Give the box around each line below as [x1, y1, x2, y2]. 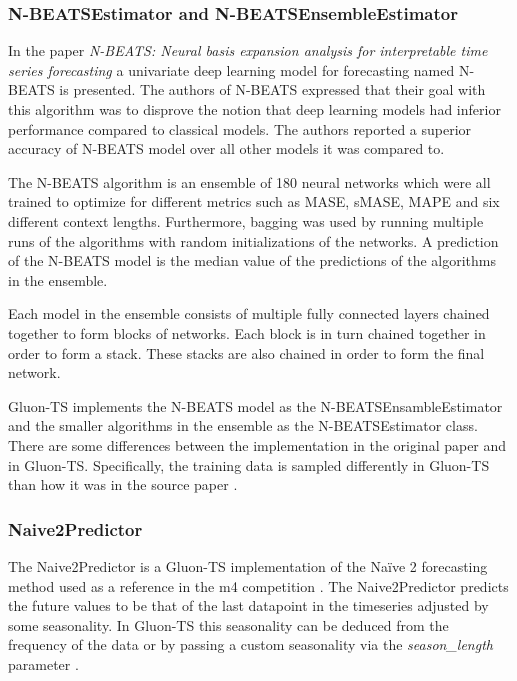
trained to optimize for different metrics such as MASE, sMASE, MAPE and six [8, 191, 500, 212]
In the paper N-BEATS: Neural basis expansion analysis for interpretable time [8, 40, 488, 61]
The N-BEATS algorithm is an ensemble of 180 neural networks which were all [8, 171, 491, 192]
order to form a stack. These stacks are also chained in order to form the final [8, 342, 485, 363]
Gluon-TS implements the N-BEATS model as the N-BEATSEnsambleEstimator [8, 395, 503, 416]
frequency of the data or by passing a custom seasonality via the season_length [8, 634, 493, 655]
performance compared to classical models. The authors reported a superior [8, 118, 472, 139]
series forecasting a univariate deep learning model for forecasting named [8, 59, 455, 80]
